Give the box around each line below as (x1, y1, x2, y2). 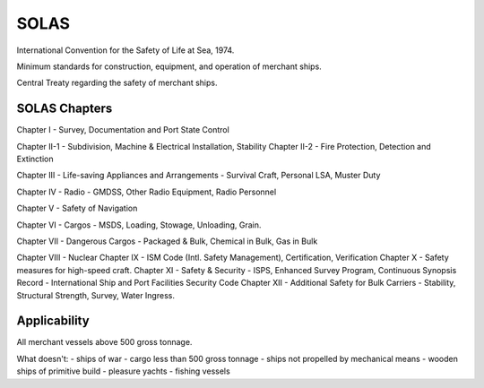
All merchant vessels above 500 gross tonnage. (16, 337, 193, 348)
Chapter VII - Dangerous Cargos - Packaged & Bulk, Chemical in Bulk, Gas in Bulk (16, 236, 318, 246)
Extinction (16, 153, 54, 165)
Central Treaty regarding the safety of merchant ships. (16, 77, 219, 89)
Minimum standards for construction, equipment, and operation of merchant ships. (16, 61, 322, 72)
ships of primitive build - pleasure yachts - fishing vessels (16, 366, 230, 376)
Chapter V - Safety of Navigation (16, 203, 138, 214)
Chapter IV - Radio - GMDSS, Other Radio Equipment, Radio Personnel (16, 186, 277, 197)
